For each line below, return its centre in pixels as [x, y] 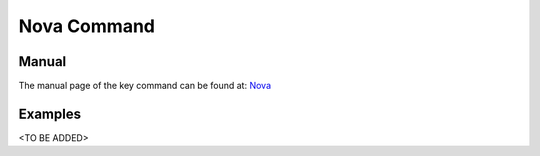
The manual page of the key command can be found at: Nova [145, 86]
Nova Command [86, 26]
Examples [50, 113]
